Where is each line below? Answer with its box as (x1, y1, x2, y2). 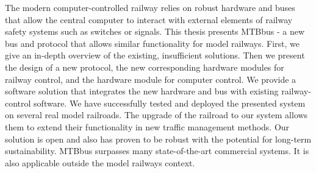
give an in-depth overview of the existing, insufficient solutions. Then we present (5, 49, 305, 62)
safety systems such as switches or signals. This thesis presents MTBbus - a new (5, 25, 304, 38)
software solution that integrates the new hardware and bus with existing (5, 85, 279, 97)
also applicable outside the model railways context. (5, 156, 195, 169)
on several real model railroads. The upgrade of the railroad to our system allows (5, 108, 308, 121)
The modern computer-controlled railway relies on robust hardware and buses (5, 1, 295, 13)
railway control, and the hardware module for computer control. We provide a (5, 72, 296, 85)
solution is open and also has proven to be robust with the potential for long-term (5, 132, 312, 145)
